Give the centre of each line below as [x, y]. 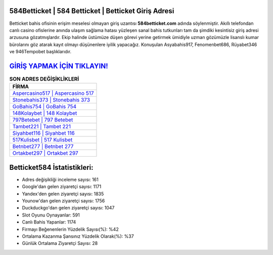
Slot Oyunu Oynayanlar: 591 [51, 215]
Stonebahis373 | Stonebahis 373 [51, 100]
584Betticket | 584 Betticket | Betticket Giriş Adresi [92, 11]
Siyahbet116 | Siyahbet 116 [44, 133]
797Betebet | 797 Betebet [43, 120]
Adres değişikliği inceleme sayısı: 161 [60, 179]
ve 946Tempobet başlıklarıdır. [40, 52]
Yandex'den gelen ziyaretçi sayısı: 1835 [63, 194]
